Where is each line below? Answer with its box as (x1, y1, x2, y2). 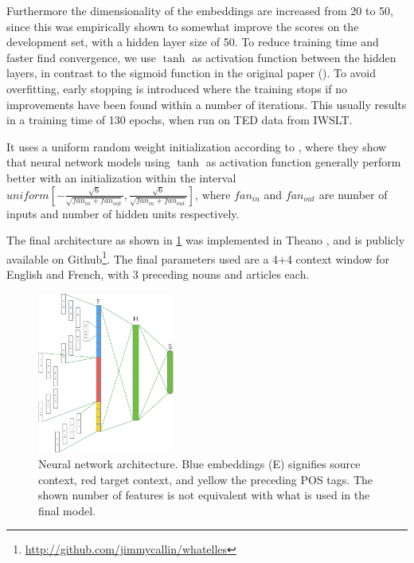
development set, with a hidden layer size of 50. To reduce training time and (6, 33, 379, 50)
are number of (318, 186, 388, 202)
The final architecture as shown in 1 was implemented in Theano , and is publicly (6, 232, 405, 248)
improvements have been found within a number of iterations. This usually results (6, 96, 407, 112)
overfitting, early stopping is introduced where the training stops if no (6, 80, 347, 96)
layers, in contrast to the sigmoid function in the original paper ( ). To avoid (6, 65, 376, 81)
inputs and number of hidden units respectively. (6, 205, 240, 221)
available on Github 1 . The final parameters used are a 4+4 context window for (6, 248, 390, 267)
